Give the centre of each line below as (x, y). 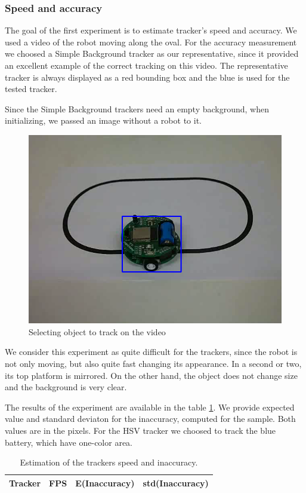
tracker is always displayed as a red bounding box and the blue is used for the (147, 77)
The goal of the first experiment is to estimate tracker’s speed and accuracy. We (151, 30)
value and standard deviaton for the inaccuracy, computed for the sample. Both (150, 419)
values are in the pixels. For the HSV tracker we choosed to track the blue (140, 431)
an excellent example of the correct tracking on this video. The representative (146, 65)
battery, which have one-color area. (69, 442)
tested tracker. (31, 89)
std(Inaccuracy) (176, 483)
